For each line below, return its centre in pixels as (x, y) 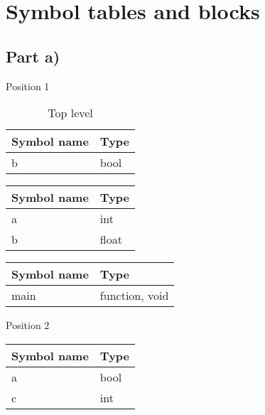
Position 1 (28, 86)
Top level (70, 113)
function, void (134, 296)
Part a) (33, 56)
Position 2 (28, 325)
